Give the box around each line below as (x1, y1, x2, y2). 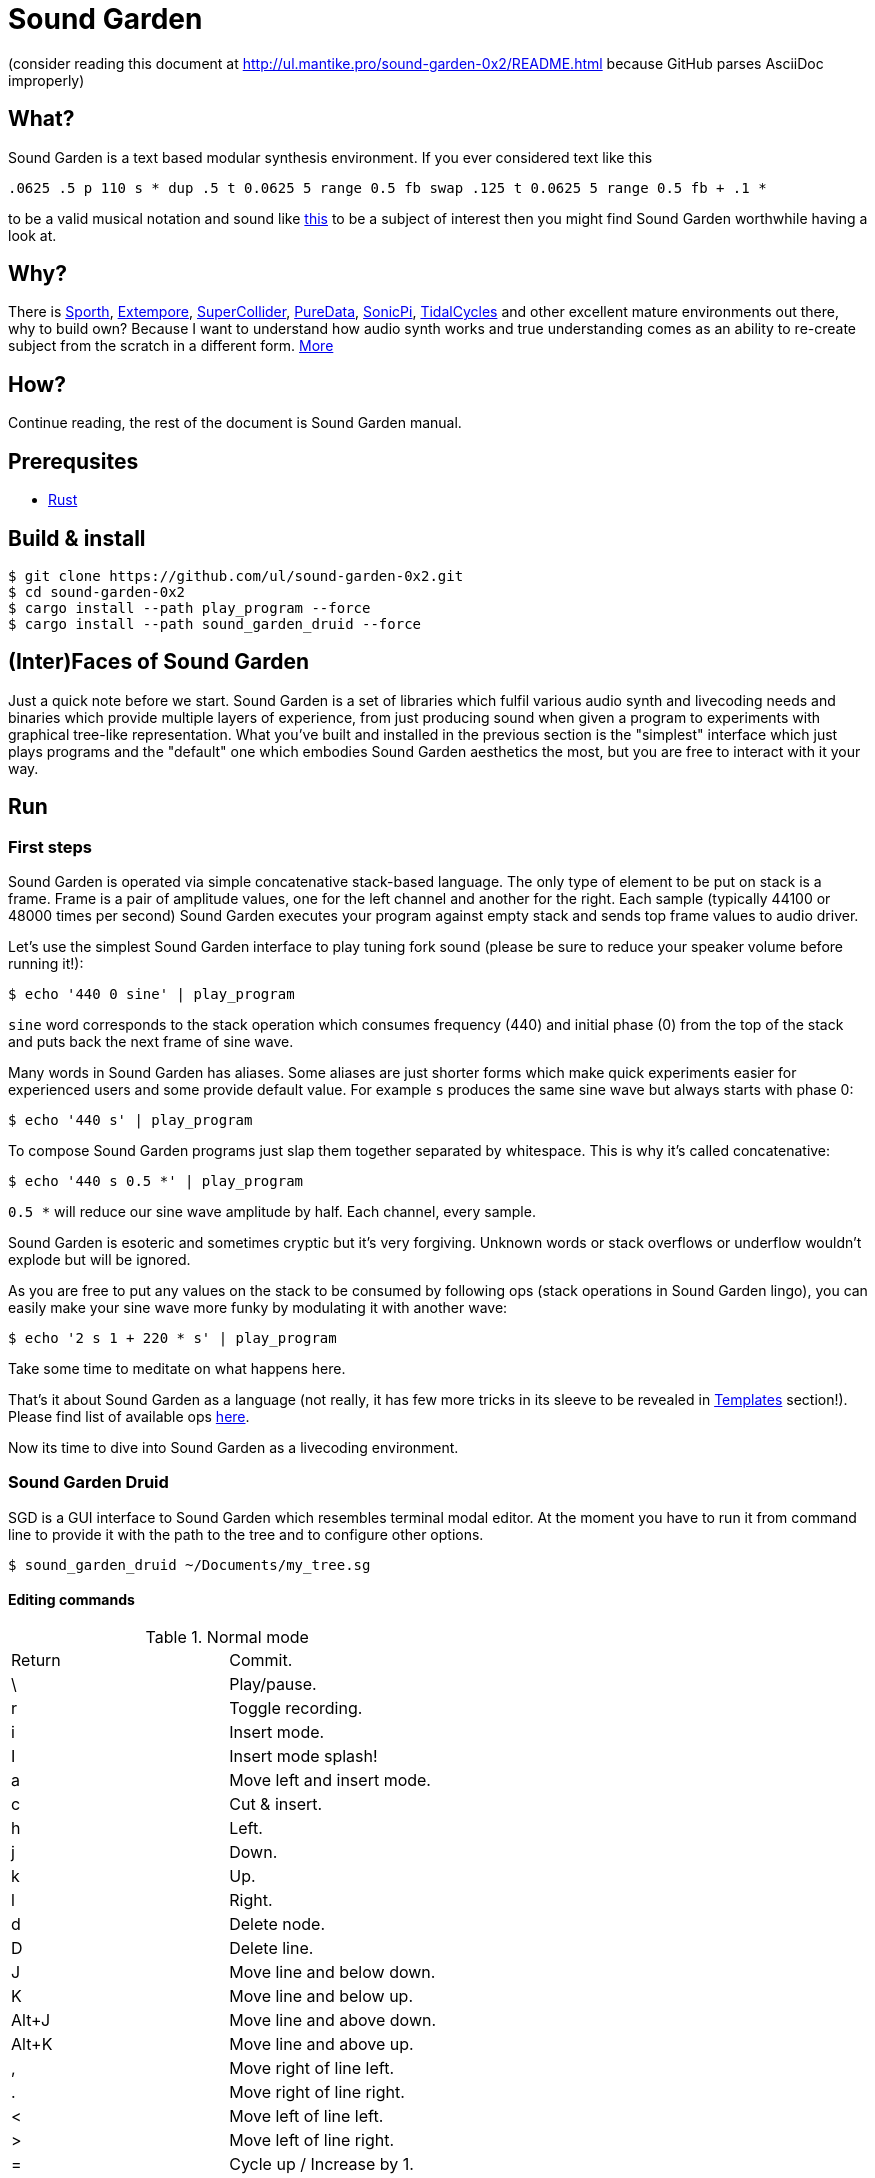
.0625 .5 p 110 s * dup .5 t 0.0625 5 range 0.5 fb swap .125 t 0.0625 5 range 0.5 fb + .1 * (8, 179, 767, 196)
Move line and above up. (229, 2034, 414, 2054)
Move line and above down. (229, 2010, 437, 2030)
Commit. (229, 1650, 293, 1670)
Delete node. (229, 1914, 325, 1934)
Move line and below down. (229, 1962, 436, 1982)
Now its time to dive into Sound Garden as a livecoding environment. (8, 1439, 459, 1457)
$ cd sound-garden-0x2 (8, 583, 186, 600)
